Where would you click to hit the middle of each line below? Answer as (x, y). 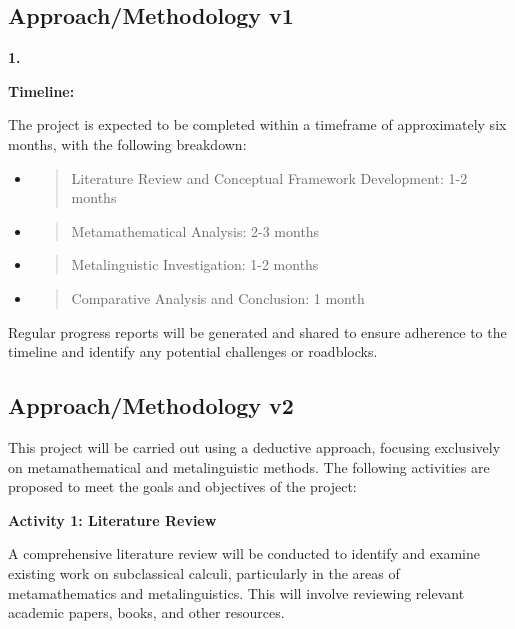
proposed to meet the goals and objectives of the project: (182, 486)
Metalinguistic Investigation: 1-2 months (195, 264)
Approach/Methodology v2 (151, 405)
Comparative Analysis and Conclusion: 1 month (218, 297)
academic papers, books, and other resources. (146, 612)
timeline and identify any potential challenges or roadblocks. (193, 351)
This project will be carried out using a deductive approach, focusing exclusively (254, 446)
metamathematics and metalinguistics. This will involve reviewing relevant (236, 592)
